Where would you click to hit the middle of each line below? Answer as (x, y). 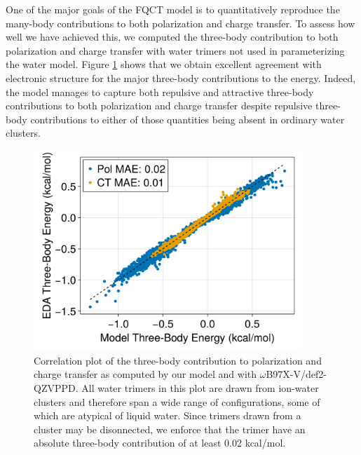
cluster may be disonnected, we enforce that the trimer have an (170, 429)
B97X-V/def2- (296, 374)
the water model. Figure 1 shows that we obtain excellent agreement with (164, 64)
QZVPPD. (56, 387)
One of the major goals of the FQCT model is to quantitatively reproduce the (173, 9)
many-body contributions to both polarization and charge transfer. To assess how (180, 23)
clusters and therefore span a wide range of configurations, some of (177, 401)
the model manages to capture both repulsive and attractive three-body (160, 91)
